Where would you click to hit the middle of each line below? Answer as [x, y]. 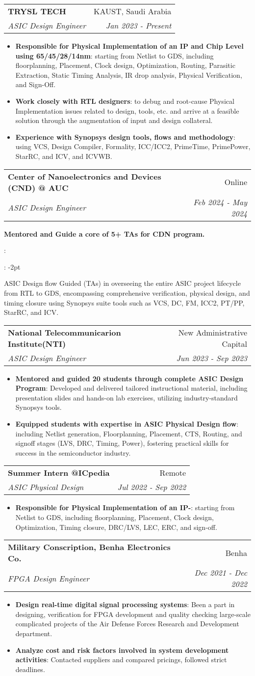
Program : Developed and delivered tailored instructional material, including [131, 388]
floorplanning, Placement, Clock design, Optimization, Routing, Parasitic [125, 65]
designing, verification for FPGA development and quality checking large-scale [133, 614]
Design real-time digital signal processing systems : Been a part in [125, 604]
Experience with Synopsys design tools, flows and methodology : [125, 137]
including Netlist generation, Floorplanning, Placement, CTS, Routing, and [129, 433]
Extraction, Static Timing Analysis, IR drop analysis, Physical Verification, [129, 75]
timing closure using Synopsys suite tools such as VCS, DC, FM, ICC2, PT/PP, [124, 302]
